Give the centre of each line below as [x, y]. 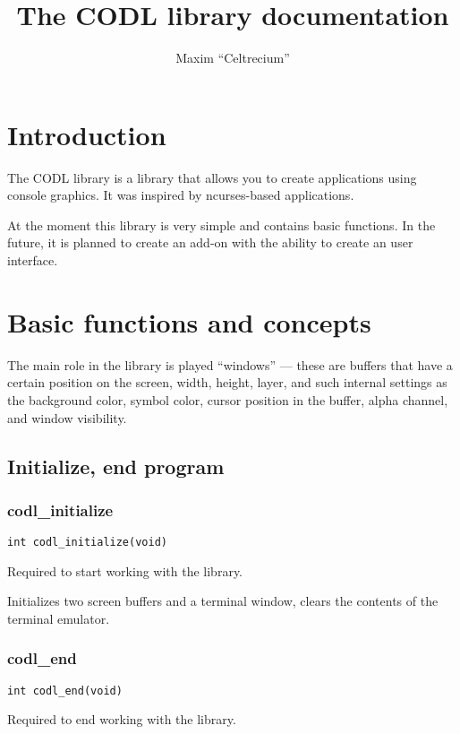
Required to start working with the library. [125, 570]
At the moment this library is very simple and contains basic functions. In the [221, 225]
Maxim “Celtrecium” [233, 58]
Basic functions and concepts [189, 321]
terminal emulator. [59, 618]
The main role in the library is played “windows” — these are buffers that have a [230, 364]
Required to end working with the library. [122, 719]
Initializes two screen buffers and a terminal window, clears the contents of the [223, 601]
